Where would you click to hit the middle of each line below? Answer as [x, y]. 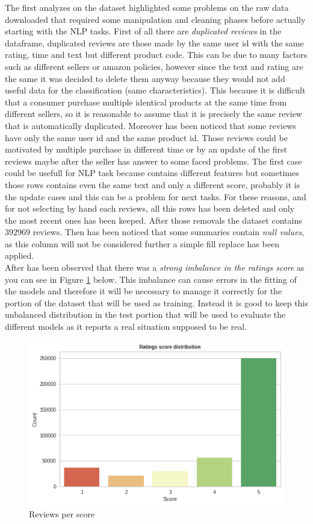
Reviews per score [62, 513]
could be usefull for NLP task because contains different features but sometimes [152, 173]
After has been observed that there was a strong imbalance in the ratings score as [155, 267]
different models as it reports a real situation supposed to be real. [126, 327]
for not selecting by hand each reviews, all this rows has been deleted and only [150, 208]
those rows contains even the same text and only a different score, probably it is [153, 184]
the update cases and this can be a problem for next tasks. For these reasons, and [156, 196]
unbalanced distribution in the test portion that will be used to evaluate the [145, 314]
